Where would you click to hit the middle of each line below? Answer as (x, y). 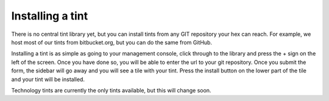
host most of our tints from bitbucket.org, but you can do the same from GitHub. (112, 42)
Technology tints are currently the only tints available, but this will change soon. (111, 90)
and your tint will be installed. (48, 79)
